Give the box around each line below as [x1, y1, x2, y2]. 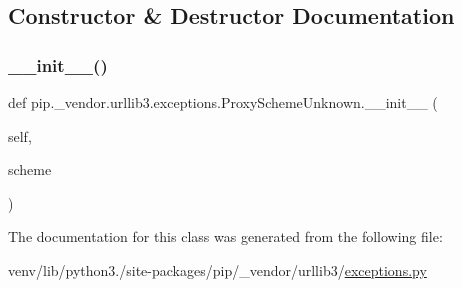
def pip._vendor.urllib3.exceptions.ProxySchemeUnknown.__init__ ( [8, 92, 438, 112]
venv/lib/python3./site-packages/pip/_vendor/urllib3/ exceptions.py [8, 259, 427, 280]
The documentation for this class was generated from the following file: [8, 226, 443, 247]
